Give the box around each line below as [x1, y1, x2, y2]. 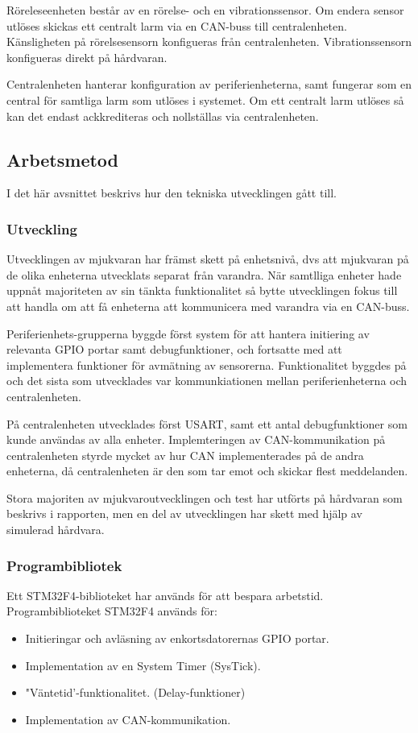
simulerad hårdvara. [6, 521, 105, 538]
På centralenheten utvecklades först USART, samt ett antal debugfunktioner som [6, 415, 408, 432]
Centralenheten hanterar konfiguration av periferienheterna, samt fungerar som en [6, 76, 412, 93]
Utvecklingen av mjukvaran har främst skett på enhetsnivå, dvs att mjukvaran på [6, 251, 409, 267]
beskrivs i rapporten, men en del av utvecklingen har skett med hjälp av [6, 505, 362, 522]
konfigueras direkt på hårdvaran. [6, 48, 168, 65]
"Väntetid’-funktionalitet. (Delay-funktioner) [25, 684, 246, 701]
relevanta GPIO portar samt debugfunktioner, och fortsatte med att [6, 341, 342, 358]
